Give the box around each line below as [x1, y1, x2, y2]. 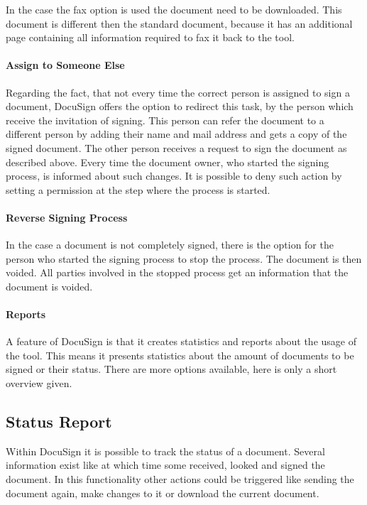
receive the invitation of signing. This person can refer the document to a [6, 112, 324, 127]
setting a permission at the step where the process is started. [6, 182, 270, 197]
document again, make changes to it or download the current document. [6, 485, 319, 500]
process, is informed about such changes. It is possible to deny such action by [6, 168, 342, 183]
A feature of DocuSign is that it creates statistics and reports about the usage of [6, 334, 356, 349]
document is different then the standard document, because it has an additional [6, 16, 353, 31]
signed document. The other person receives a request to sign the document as [6, 140, 347, 155]
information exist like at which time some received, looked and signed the [6, 457, 325, 472]
